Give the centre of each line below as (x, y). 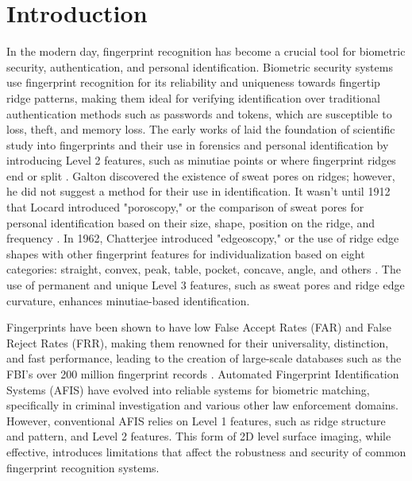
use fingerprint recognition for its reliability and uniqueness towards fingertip (193, 82)
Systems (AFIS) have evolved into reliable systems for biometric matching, (188, 389)
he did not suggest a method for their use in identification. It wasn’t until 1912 (198, 191)
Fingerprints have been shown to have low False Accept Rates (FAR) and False (199, 327)
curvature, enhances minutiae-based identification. (128, 300)
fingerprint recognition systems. (83, 467)
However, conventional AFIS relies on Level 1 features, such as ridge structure (196, 420)
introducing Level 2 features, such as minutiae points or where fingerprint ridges (201, 160)
